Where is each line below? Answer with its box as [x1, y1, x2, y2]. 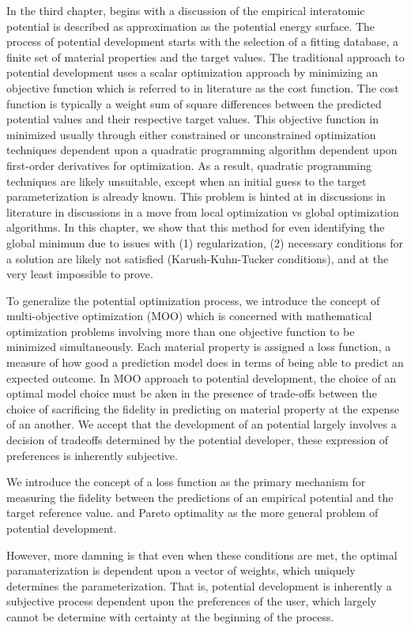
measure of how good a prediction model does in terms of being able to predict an [6, 354, 404, 371]
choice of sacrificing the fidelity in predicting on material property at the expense [6, 400, 399, 417]
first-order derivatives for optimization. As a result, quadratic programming [6, 157, 371, 173]
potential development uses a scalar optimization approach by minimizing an [6, 64, 379, 81]
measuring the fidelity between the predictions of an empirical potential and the [6, 489, 394, 505]
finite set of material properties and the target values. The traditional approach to [6, 48, 405, 65]
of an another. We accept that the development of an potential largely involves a [6, 416, 397, 432]
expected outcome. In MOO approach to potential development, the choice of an [6, 369, 397, 386]
